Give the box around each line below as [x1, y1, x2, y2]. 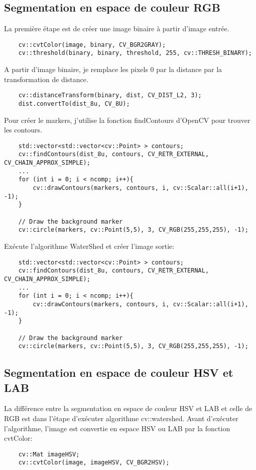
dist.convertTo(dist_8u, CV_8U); [18, 100, 130, 107]
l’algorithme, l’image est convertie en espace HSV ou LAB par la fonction [4, 423, 230, 433]
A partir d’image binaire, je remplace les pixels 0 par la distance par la [4, 64, 222, 75]
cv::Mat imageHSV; [18, 450, 80, 458]
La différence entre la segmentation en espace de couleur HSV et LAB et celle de [4, 403, 252, 414]
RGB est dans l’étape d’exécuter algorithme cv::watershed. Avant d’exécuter [4, 413, 238, 424]
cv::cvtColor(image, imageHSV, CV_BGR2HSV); [18, 459, 170, 466]
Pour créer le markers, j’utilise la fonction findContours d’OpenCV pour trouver [4, 114, 250, 125]
